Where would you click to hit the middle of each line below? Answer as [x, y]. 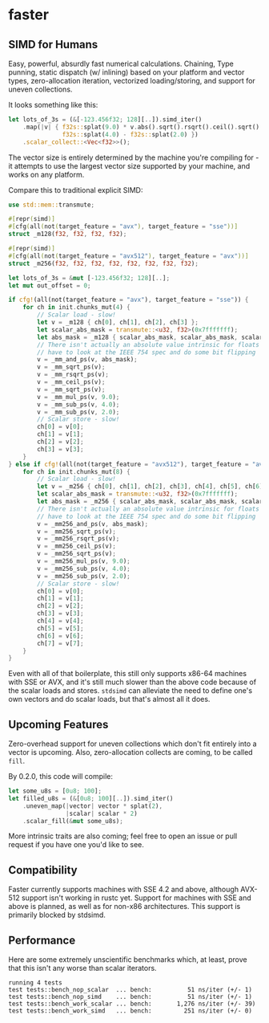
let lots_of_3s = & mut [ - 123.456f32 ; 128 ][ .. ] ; [89, 278]
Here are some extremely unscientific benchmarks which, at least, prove [128, 960]
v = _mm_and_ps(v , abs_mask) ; [87, 360]
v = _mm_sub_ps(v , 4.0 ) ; [78, 404]
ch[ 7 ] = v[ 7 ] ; [60, 643]
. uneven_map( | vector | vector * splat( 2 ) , [92, 806]
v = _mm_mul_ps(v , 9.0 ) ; [78, 397]
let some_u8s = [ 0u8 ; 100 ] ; [55, 791]
